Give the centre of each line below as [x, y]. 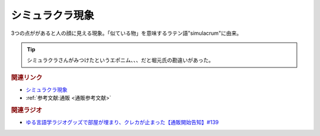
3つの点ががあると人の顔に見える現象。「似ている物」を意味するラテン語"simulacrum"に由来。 [127, 33]
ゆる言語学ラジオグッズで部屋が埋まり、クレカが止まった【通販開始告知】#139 [122, 122]
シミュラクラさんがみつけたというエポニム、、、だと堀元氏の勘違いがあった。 [120, 60]
